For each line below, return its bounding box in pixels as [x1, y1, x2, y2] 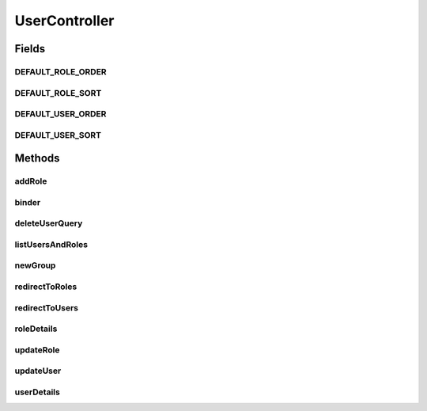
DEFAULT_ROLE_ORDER [14, 66, 107, 77]
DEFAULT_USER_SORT [14, 129, 102, 140]
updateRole [14, 344, 60, 356]
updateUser [14, 365, 62, 376]
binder [14, 196, 41, 207]
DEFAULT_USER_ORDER [14, 108, 107, 120]
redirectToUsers [14, 302, 79, 313]
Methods [14, 151, 60, 166]
